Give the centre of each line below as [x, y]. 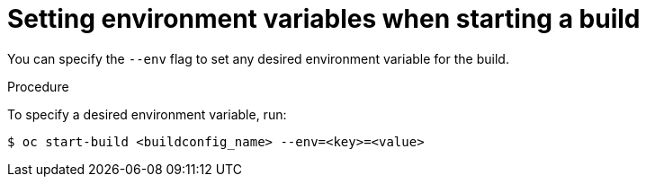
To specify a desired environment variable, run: [147, 114]
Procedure [38, 86]
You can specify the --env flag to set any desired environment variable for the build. [258, 58]
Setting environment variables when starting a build [324, 19]
